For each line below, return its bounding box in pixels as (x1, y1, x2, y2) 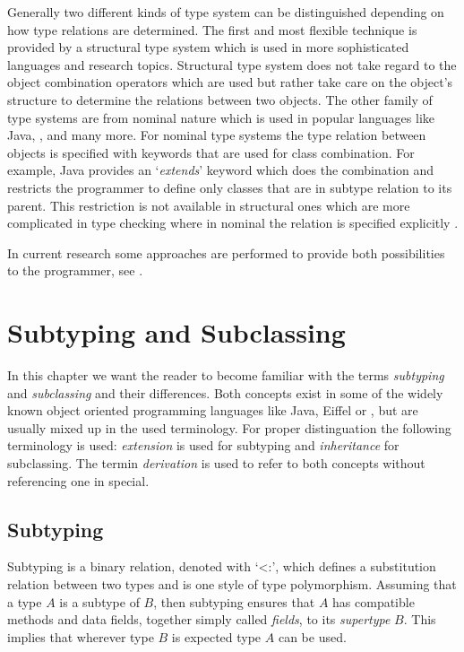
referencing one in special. (7, 471, 150, 490)
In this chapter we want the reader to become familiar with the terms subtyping (7, 366, 444, 385)
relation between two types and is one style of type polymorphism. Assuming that (7, 574, 457, 593)
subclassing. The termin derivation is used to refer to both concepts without (7, 454, 425, 472)
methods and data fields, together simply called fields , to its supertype (7, 610, 391, 629)
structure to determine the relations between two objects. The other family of (7, 90, 433, 109)
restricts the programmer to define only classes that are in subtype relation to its (7, 178, 452, 196)
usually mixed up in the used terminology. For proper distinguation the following (7, 418, 451, 437)
